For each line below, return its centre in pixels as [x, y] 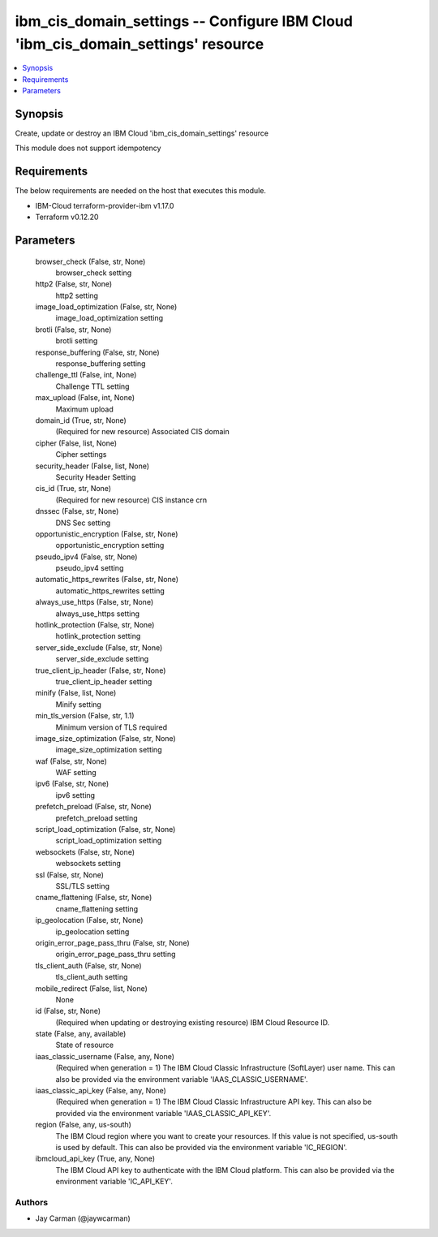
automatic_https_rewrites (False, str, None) [107, 580]
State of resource [85, 1045]
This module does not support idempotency [88, 148]
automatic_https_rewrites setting [110, 590]
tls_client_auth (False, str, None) [88, 965]
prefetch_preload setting [97, 818]
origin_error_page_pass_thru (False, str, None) [112, 942]
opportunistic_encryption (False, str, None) [107, 534]
